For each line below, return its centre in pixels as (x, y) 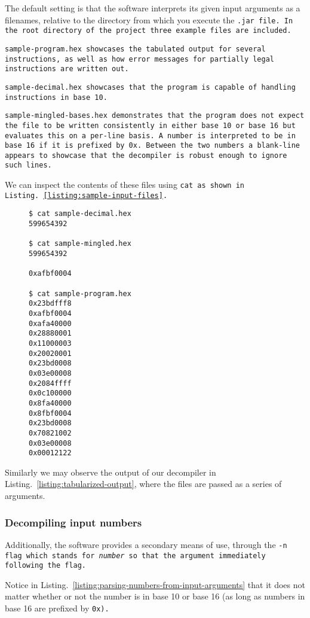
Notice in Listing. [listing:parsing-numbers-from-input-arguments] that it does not (155, 584)
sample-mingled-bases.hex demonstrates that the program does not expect (155, 116)
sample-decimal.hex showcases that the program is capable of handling (150, 87)
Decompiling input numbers (73, 522)
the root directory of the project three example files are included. (148, 31)
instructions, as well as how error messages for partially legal (140, 59)
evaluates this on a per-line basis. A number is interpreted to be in (150, 136)
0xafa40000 (50, 323)
